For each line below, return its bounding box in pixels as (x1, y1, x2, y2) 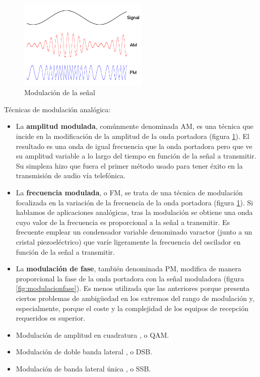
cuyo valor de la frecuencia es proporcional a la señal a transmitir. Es (16, 216, 230, 227)
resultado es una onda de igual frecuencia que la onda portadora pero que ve (16, 140, 252, 151)
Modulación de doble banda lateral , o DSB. (16, 346, 153, 357)
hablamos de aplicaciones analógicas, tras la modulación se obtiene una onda (16, 207, 253, 217)
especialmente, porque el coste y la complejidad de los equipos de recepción (16, 303, 248, 313)
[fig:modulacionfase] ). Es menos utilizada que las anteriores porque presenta (16, 283, 250, 293)
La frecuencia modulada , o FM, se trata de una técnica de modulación (16, 187, 243, 198)
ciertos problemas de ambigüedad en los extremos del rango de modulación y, (16, 292, 254, 303)
